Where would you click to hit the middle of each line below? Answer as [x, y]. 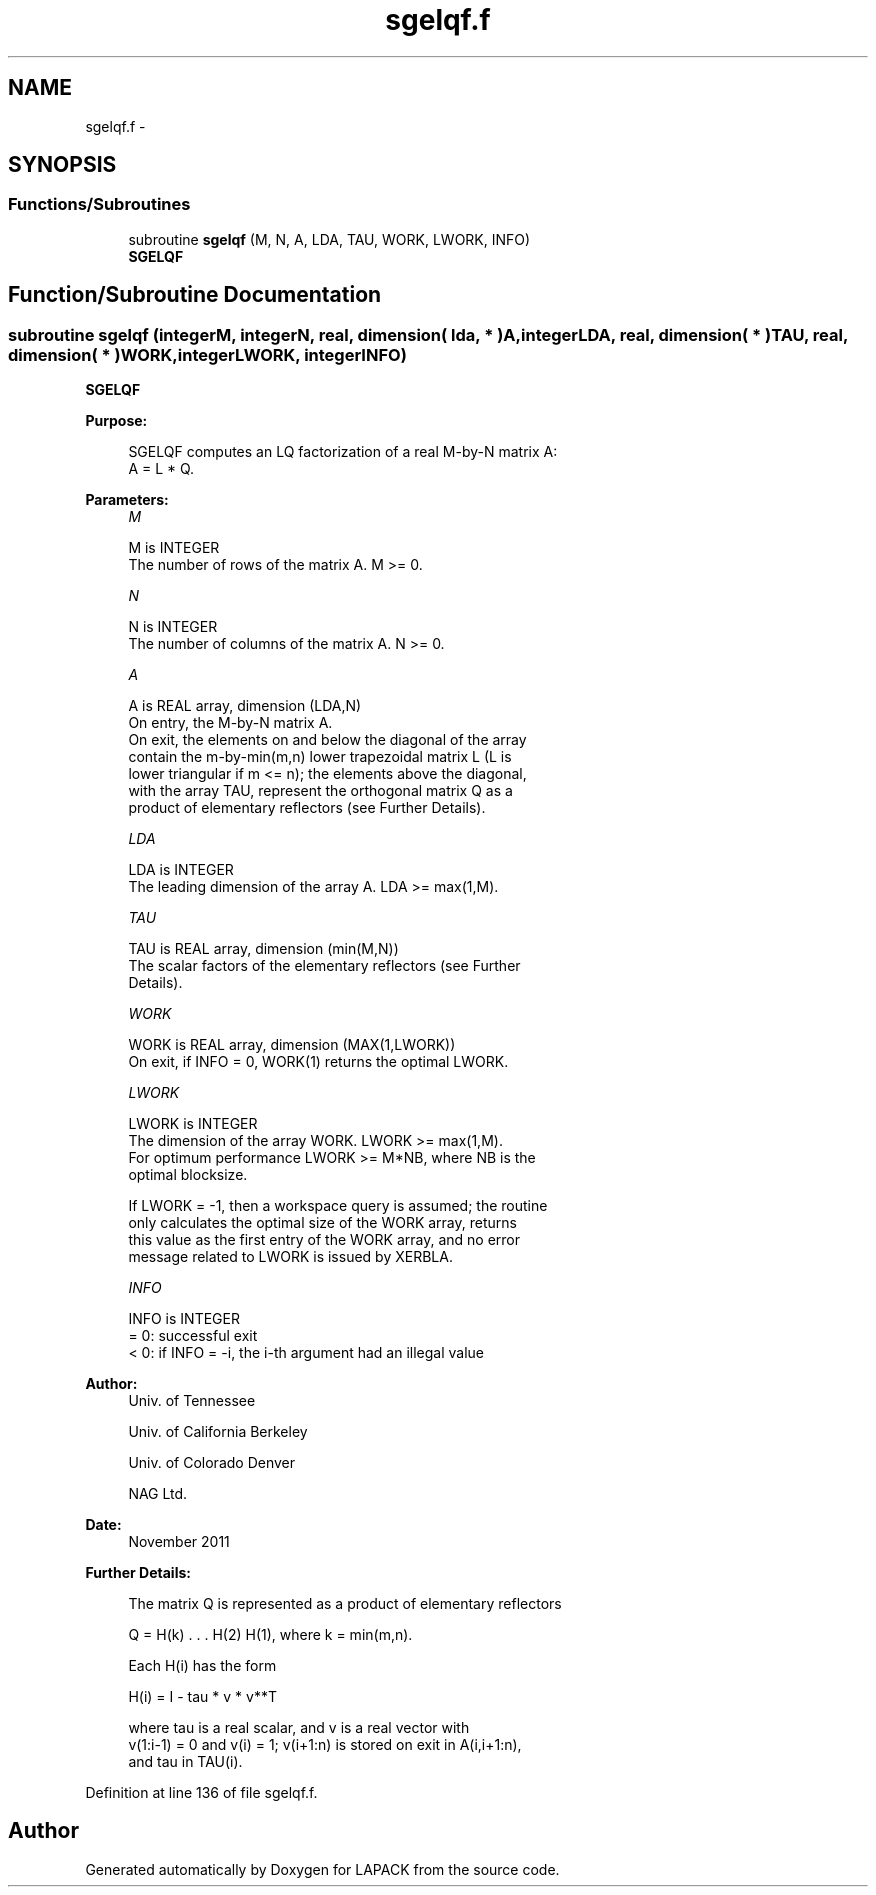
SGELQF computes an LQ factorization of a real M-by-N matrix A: [343, 452]
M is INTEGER [174, 548]
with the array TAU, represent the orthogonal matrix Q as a [320, 791]
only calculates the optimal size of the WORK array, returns [322, 1223]
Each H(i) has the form [202, 1666]
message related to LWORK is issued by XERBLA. [290, 1257]
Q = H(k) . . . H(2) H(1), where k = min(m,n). [270, 1635]
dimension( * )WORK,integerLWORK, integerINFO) [207, 354]
